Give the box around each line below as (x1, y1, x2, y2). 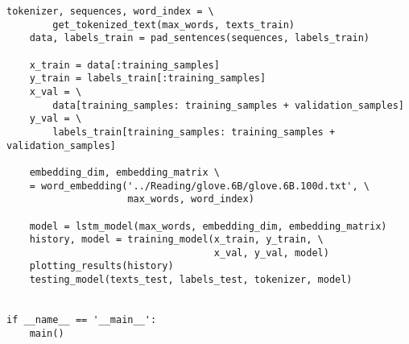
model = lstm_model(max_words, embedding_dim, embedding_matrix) (29, 220, 387, 232)
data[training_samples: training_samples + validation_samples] (52, 99, 404, 111)
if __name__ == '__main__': (6, 314, 157, 326)
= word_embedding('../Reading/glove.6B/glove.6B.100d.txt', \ (29, 180, 370, 192)
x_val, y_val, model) (213, 247, 329, 259)
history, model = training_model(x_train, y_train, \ (29, 234, 324, 246)
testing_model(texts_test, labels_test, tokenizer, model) (29, 274, 353, 286)
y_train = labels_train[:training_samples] (29, 73, 266, 85)
